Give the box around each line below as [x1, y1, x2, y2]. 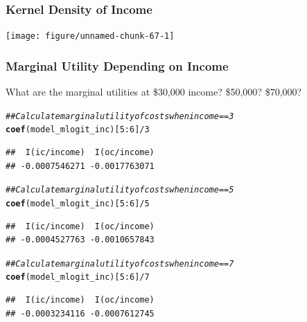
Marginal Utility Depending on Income [6, 57, 229, 74]
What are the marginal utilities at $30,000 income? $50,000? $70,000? [6, 84, 302, 99]
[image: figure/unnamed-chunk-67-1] [6, 31, 175, 42]
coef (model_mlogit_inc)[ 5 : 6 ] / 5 [6, 198, 150, 208]
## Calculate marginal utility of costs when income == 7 [6, 258, 234, 269]
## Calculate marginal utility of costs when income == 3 [6, 111, 234, 121]
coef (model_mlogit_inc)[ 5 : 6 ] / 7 [6, 272, 150, 283]
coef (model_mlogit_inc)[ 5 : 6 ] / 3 [6, 125, 150, 135]
